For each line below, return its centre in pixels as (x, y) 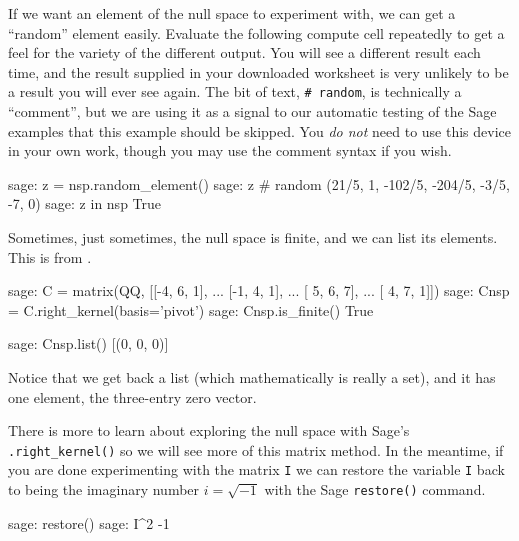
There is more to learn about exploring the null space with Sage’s (209, 430)
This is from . (50, 256)
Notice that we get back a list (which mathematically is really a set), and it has (252, 376)
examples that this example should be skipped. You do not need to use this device (260, 130)
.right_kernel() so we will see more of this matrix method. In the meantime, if (256, 449)
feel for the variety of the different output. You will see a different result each (244, 52)
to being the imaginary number (104, 489)
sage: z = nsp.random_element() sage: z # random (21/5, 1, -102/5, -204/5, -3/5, (259, 183)
